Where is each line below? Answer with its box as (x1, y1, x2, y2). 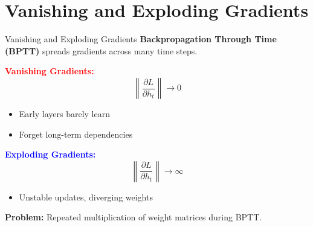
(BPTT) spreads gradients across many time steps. (5, 44, 198, 57)
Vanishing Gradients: (5, 65, 94, 77)
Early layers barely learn (19, 107, 110, 120)
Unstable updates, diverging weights (19, 190, 153, 203)
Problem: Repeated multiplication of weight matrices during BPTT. (5, 211, 262, 223)
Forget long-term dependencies (19, 127, 133, 140)
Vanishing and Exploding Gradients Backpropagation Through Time (5, 33, 277, 45)
